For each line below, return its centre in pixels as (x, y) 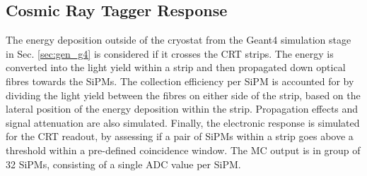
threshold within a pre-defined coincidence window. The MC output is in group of (183, 150)
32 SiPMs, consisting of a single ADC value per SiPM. (123, 164)
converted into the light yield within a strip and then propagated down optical (176, 67)
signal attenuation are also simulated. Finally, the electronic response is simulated (183, 122)
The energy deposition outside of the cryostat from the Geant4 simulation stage (179, 40)
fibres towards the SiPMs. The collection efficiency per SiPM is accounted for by (180, 81)
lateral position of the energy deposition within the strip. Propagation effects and (182, 109)
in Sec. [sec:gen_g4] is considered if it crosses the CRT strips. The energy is (170, 53)
